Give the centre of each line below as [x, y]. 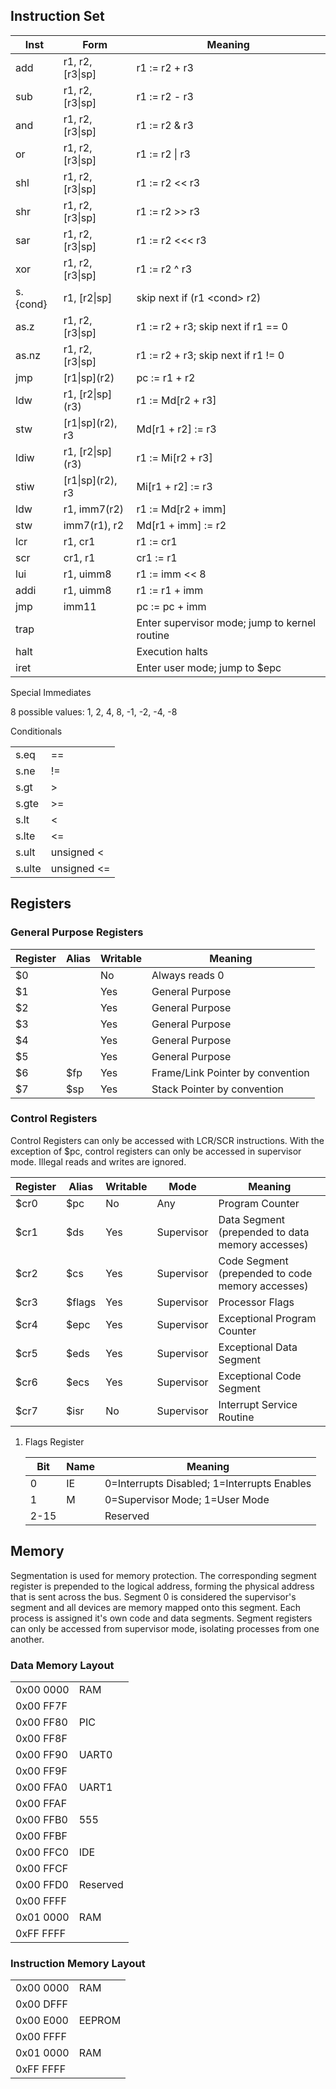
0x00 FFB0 [41, 1819]
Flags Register [54, 1441]
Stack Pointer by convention [217, 1089]
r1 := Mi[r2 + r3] [174, 457]
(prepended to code [265, 1273]
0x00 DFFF [42, 2004]
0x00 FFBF [41, 1836]
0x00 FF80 [41, 1722]
